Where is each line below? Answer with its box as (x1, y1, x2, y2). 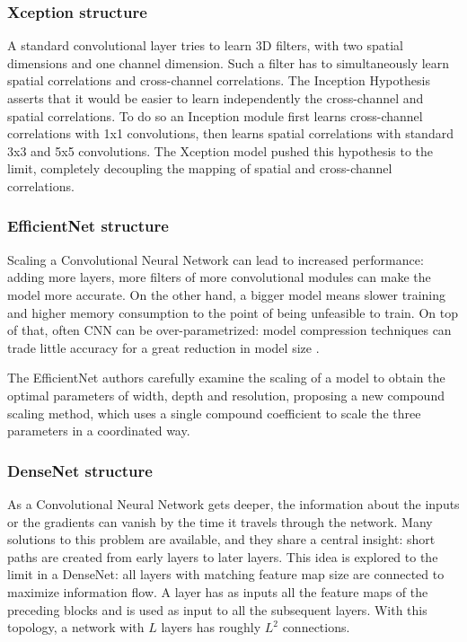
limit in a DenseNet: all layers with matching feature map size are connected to (7, 565, 445, 584)
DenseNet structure (7, 459, 153, 481)
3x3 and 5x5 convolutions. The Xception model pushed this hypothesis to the (7, 141, 434, 160)
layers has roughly (161, 618, 261, 637)
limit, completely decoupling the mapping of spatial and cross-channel (7, 159, 392, 178)
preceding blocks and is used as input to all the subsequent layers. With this (7, 600, 427, 619)
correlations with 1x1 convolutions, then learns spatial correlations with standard (7, 124, 454, 143)
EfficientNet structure (7, 215, 169, 237)
